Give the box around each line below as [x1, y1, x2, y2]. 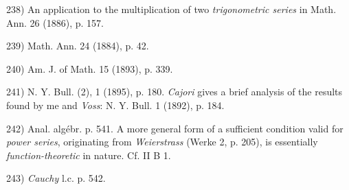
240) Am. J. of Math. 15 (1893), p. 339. [6, 61, 173, 75]
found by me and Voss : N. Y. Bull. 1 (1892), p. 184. [6, 97, 225, 112]
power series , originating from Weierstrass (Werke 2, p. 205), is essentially [6, 134, 318, 149]
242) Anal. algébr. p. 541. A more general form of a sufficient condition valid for [6, 121, 344, 135]
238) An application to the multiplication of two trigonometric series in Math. [6, 2, 337, 16]
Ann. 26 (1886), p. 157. [6, 15, 104, 29]
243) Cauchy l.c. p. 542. [6, 171, 106, 185]
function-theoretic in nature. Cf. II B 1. [6, 147, 171, 162]
